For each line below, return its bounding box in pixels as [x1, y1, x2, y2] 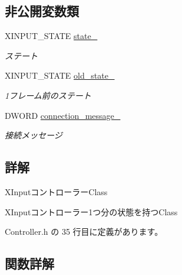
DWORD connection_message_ [5, 109, 121, 121]
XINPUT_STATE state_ [5, 30, 98, 42]
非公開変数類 [5, 2, 79, 20]
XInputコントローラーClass [5, 185, 108, 198]
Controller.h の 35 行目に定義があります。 [5, 225, 163, 238]
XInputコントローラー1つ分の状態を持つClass [5, 205, 178, 218]
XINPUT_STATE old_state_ [5, 69, 115, 82]
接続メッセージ [5, 129, 62, 141]
